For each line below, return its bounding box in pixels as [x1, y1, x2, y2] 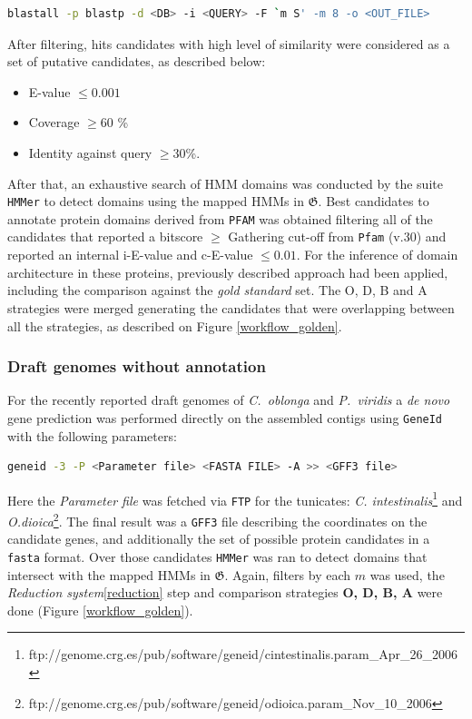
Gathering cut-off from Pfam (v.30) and [228, 227, 447, 246]
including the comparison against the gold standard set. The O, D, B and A [7, 281, 428, 300]
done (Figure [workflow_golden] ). [7, 600, 193, 619]
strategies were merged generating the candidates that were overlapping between [7, 298, 455, 317]
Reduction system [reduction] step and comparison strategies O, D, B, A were [7, 583, 443, 602]
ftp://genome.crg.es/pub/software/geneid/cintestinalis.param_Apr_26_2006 [28, 645, 458, 664]
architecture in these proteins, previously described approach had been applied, [7, 262, 448, 281]
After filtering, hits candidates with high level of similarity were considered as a [7, 34, 450, 53]
